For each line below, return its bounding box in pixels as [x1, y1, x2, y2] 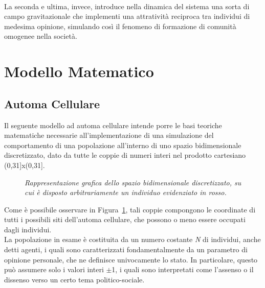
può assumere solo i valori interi [4, 264, 104, 275]
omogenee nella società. [4, 31, 77, 41]
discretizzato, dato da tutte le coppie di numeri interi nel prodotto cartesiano [4, 150, 246, 160]
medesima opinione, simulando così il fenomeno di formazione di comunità [4, 20, 236, 31]
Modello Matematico [4, 61, 154, 82]
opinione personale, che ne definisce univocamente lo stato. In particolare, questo [4, 254, 258, 265]
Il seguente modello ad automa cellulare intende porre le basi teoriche [4, 119, 222, 130]
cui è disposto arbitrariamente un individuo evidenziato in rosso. [25, 187, 227, 198]
